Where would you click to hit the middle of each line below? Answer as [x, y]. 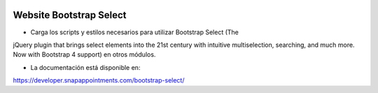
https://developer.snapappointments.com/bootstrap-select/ [99, 80]
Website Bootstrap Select [70, 15]
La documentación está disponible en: [85, 67]
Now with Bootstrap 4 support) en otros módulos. [84, 55]
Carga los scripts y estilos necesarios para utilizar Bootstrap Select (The [135, 32]
